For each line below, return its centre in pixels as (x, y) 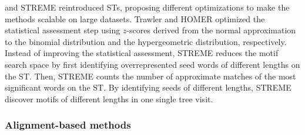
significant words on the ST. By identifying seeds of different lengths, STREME (148, 87)
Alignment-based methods (68, 125)
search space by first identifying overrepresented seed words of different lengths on (152, 64)
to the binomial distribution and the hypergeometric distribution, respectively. (146, 41)
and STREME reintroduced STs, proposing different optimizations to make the (147, 7)
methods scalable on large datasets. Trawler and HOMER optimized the (135, 18)
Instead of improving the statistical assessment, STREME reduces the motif (142, 53)
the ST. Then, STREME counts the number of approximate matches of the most (150, 76)
